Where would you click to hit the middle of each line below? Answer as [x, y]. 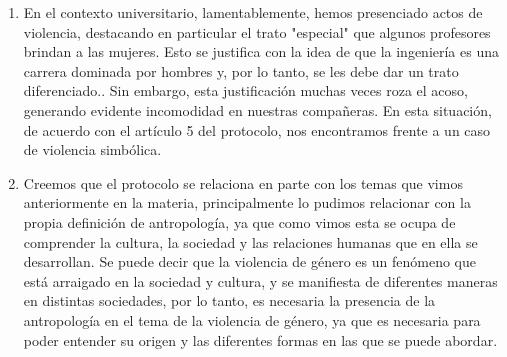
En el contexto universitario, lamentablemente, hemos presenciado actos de [253, 12]
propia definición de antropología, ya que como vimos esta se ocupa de [239, 221]
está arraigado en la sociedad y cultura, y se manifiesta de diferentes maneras [260, 280]
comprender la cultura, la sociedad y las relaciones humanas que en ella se [250, 241]
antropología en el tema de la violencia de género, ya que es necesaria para [252, 319]
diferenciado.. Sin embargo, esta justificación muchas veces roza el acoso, [245, 90]
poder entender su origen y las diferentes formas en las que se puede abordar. [260, 339]
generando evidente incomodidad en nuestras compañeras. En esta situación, [257, 109]
